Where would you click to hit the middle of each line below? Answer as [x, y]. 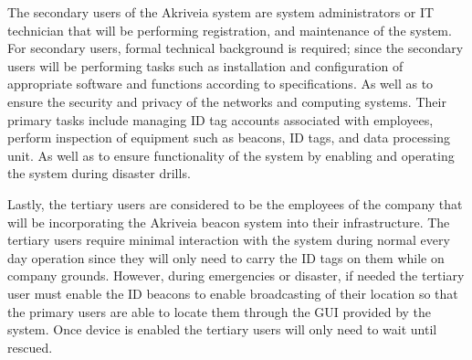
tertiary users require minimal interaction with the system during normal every [229, 240]
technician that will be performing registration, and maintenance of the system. [230, 30]
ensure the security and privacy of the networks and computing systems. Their [227, 101]
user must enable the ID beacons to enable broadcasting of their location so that [233, 293]
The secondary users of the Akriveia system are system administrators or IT [221, 12]
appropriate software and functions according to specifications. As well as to [220, 84]
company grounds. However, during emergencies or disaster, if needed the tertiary [236, 275]
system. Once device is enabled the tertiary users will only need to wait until [222, 329]
